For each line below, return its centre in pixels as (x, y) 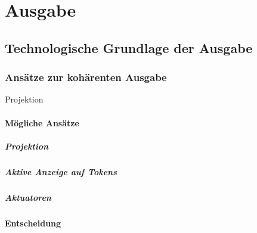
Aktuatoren (28, 197)
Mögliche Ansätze (42, 122)
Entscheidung (33, 223)
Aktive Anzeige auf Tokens (61, 171)
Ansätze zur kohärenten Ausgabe (86, 77)
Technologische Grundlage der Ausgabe (129, 47)
